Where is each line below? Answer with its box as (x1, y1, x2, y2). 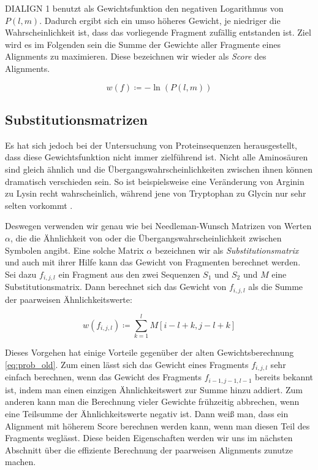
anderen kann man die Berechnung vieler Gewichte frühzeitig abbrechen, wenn (5, 395, 300, 408)
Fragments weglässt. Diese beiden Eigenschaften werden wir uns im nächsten (5, 431, 293, 444)
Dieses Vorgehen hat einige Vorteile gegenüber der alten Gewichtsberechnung (5, 346, 294, 359)
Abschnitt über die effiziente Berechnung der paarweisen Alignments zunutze (5, 443, 293, 456)
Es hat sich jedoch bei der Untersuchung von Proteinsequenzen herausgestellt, (5, 138, 298, 151)
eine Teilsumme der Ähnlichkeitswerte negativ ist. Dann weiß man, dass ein (5, 407, 289, 420)
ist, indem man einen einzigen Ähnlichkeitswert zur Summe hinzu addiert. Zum (5, 383, 303, 396)
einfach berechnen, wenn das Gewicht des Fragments (5, 370, 202, 383)
